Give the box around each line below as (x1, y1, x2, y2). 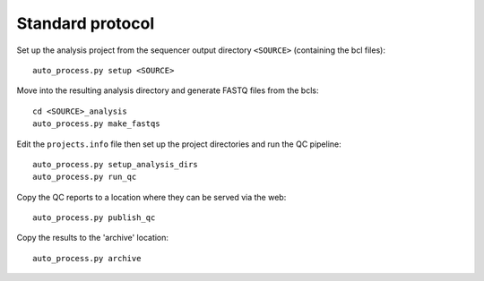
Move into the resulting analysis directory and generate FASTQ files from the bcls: (16, 85, 319, 96)
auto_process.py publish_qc (32, 213, 156, 223)
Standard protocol (16, 13, 155, 33)
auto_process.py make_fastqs (32, 119, 160, 129)
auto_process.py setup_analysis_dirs (32, 159, 199, 169)
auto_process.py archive (32, 253, 142, 263)
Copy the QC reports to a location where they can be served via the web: (16, 192, 287, 202)
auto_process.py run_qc (32, 172, 137, 183)
